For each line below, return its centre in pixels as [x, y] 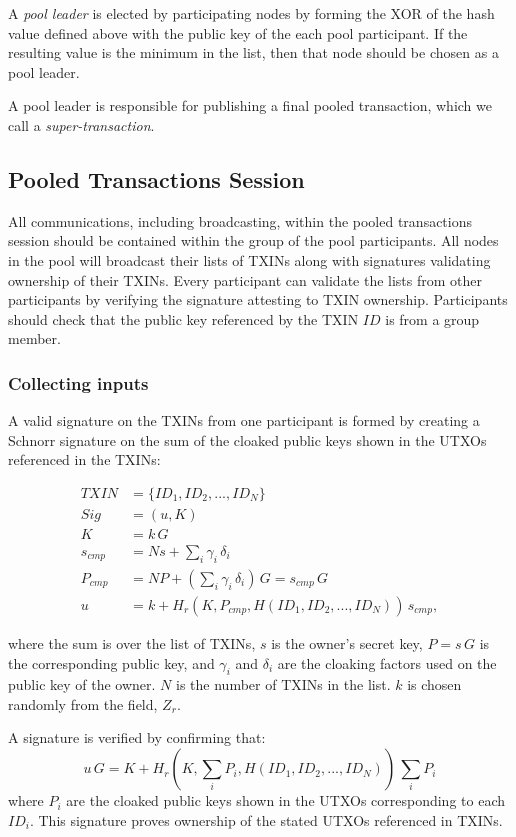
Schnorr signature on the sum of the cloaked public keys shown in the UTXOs [247, 439]
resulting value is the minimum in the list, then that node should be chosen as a [253, 52]
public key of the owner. [82, 684]
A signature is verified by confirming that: [137, 737]
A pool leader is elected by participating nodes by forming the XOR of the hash [251, 13]
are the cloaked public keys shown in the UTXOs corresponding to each [285, 800]
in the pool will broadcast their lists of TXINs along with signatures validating [249, 259]
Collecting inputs [78, 382]
